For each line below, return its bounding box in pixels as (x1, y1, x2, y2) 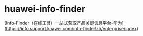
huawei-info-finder (4, 3, 85, 15)
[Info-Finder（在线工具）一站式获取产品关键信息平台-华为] (4, 20, 124, 26)
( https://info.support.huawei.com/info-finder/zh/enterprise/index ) (4, 25, 138, 31)
